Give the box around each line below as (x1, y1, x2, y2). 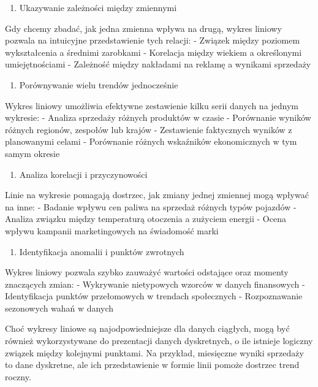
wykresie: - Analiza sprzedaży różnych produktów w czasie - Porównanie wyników (5, 111, 311, 124)
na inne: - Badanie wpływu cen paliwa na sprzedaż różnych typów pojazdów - (5, 200, 297, 213)
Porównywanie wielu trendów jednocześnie (19, 78, 178, 91)
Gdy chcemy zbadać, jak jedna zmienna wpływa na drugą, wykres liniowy (5, 21, 282, 34)
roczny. (5, 370, 31, 383)
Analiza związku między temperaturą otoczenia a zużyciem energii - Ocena (5, 212, 286, 225)
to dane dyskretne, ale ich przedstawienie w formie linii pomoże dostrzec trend (5, 358, 300, 371)
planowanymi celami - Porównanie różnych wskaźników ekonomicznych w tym (5, 135, 297, 148)
